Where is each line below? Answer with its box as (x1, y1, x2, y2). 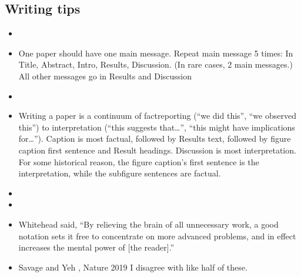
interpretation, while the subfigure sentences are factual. (18, 167, 221, 179)
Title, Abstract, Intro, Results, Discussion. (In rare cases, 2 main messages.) (18, 58, 293, 71)
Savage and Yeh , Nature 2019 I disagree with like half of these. (18, 261, 248, 273)
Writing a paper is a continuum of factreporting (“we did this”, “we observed (18, 109, 296, 122)
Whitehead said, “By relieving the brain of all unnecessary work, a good (18, 218, 279, 230)
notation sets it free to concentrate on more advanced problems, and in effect (18, 229, 296, 242)
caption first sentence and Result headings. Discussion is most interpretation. (18, 143, 296, 156)
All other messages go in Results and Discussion (18, 69, 192, 82)
